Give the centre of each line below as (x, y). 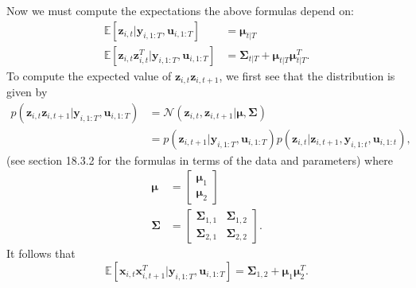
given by (27, 92)
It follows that (41, 253)
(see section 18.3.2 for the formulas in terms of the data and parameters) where (200, 160)
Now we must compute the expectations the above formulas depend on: (180, 10)
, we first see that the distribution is (307, 75)
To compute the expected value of (89, 75)
